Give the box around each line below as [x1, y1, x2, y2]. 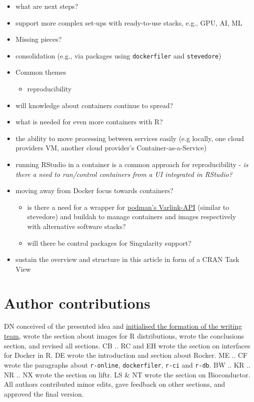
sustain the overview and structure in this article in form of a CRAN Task [15, 254, 239, 264]
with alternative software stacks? [27, 221, 126, 231]
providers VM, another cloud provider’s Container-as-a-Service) [15, 143, 207, 153]
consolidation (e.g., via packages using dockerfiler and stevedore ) [15, 50, 222, 60]
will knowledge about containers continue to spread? [15, 100, 173, 110]
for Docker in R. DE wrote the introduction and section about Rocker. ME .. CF [4, 350, 248, 360]
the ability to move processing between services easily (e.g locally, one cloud [15, 133, 244, 143]
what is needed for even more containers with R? [15, 116, 163, 127]
